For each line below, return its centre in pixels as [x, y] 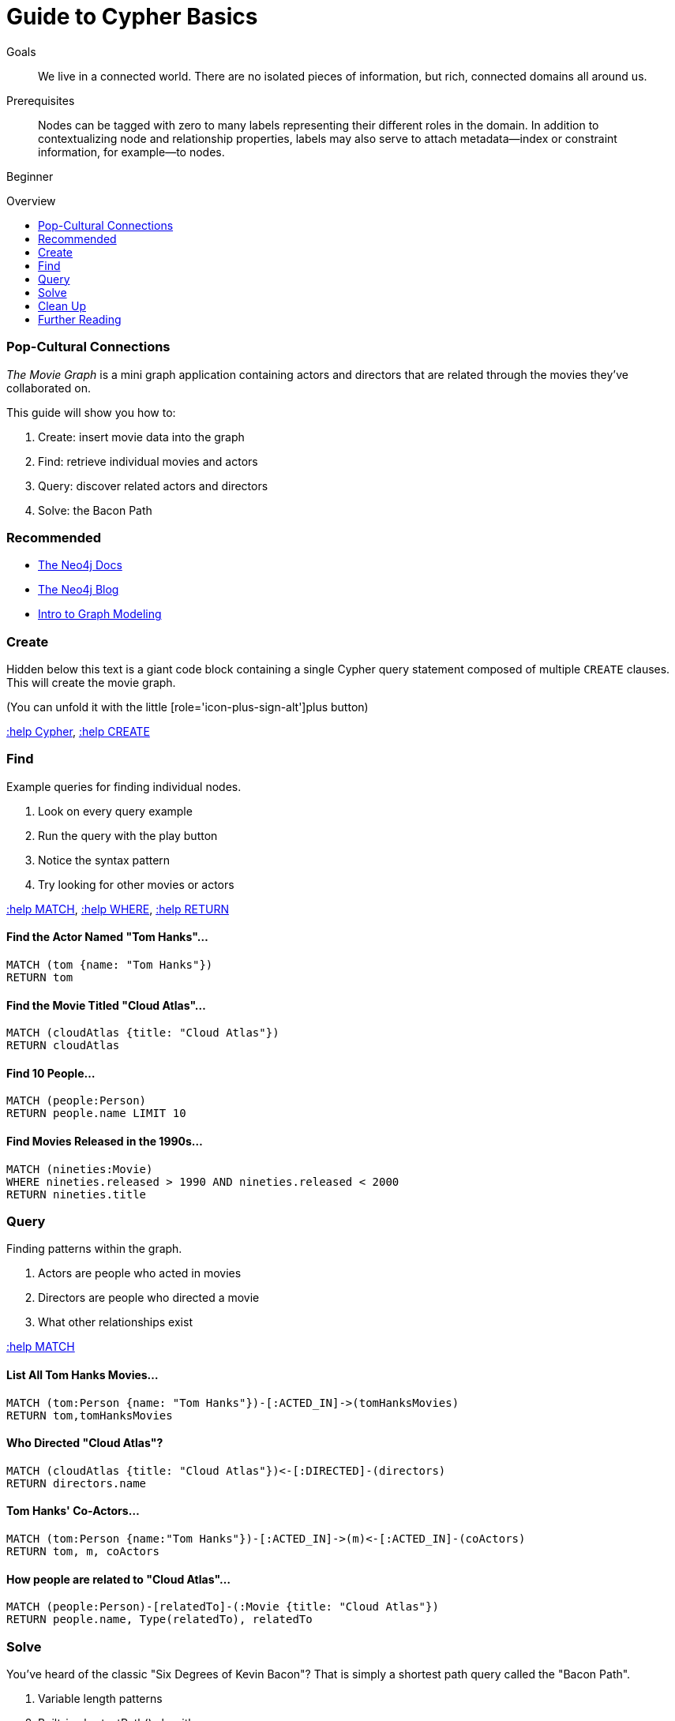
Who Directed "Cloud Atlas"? [85, 1443]
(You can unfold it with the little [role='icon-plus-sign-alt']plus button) [187, 707]
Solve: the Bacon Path [95, 510]
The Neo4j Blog [79, 590]
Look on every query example [115, 811]
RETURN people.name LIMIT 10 [96, 1114]
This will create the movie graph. [91, 682]
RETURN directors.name [77, 1483]
